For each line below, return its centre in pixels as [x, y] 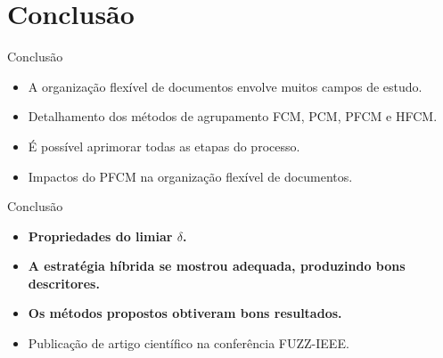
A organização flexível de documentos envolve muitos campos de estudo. [225, 86]
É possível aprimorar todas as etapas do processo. [164, 146]
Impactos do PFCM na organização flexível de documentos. [190, 176]
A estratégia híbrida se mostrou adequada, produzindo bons [217, 266]
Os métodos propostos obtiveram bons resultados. [185, 313]
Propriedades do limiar [100, 236]
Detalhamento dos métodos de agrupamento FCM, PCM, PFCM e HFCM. [233, 116]
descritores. [64, 283]
